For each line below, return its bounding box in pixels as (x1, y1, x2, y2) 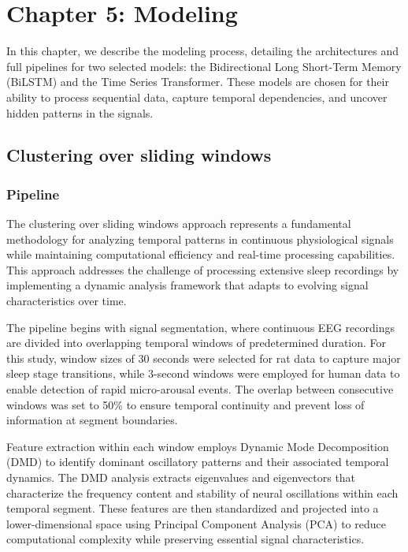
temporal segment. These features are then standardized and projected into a (6, 500, 379, 517)
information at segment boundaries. (6, 412, 178, 428)
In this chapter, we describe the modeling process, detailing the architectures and (6, 43, 399, 59)
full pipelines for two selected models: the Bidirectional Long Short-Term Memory (6, 58, 402, 74)
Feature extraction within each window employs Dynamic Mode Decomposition (6, 438, 389, 454)
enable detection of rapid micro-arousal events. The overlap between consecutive (6, 381, 394, 397)
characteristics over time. (6, 293, 127, 309)
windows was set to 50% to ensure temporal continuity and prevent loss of (6, 396, 365, 412)
